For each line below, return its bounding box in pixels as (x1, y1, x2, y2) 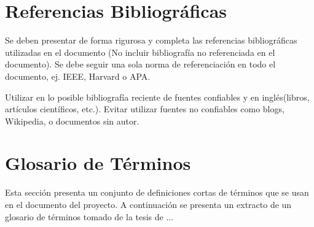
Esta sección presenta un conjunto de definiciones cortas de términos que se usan (5, 186, 309, 199)
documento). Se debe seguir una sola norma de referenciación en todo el (5, 58, 276, 71)
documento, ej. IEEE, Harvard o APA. (5, 69, 151, 82)
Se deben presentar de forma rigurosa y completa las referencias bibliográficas (5, 34, 297, 47)
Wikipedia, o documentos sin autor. (5, 114, 139, 127)
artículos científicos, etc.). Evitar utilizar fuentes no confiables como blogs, (5, 102, 285, 115)
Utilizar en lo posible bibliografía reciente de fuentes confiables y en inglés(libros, (5, 90, 310, 103)
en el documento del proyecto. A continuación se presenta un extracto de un (5, 198, 292, 210)
